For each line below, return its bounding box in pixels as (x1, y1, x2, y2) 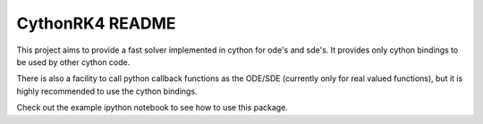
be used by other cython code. (16, 56, 131, 67)
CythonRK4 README (16, 13, 176, 33)
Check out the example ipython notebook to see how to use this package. (16, 103, 288, 113)
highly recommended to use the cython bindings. (16, 86, 198, 96)
